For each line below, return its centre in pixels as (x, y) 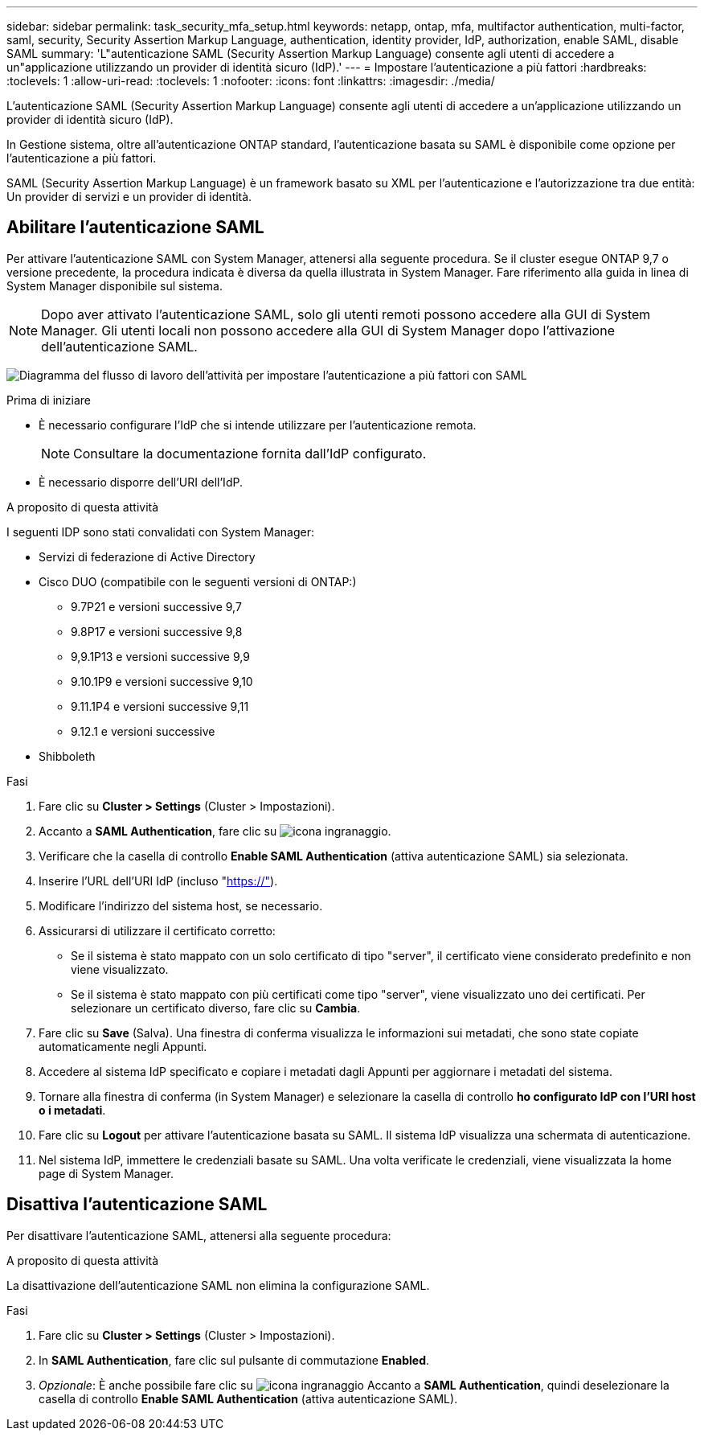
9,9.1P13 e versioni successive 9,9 (160, 656)
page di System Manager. (106, 1173)
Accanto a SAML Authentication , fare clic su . (215, 831)
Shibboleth (67, 756)
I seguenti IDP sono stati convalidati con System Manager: (160, 532)
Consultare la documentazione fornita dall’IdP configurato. (250, 453)
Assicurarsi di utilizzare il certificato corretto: (157, 930)
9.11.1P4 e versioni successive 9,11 (160, 706)
